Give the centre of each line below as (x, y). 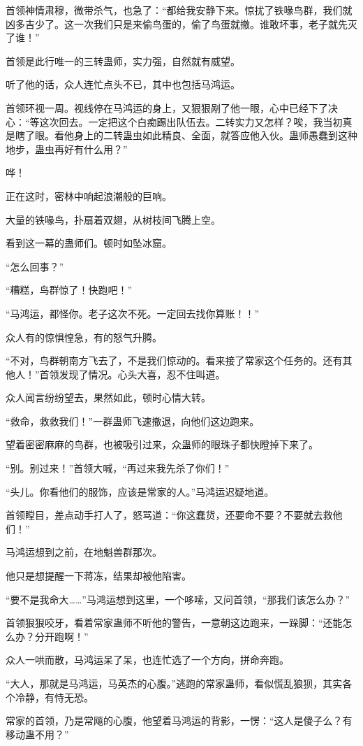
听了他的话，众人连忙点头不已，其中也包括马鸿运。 (123, 84)
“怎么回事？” (35, 266)
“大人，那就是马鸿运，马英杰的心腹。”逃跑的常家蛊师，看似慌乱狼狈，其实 (174, 683)
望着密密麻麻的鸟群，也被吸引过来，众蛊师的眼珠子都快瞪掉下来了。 (162, 444)
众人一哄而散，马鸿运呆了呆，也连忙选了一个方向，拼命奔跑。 (147, 660)
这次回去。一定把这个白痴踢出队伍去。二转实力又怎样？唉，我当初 (191, 121)
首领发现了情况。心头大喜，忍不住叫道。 (132, 374)
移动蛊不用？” (37, 734)
